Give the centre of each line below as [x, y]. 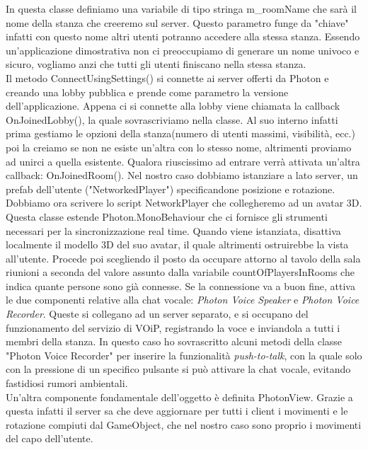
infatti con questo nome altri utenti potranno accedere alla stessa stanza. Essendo [183, 36]
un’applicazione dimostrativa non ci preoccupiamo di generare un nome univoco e [183, 50]
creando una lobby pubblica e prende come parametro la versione [147, 92]
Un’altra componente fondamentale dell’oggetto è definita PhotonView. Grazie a [179, 397]
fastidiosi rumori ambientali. [67, 383]
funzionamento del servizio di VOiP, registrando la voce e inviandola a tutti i [173, 327]
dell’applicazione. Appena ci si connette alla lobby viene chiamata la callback [173, 106]
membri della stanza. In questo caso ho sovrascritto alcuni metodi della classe [174, 341]
